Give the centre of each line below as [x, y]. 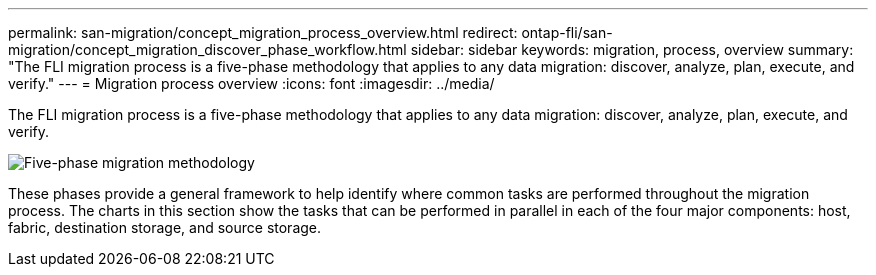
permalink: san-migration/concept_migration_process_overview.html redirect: [263, 32]
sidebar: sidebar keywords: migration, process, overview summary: [632, 49]
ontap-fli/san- [567, 32]
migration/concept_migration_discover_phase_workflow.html [207, 49]
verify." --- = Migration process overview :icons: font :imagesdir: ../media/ [251, 83]
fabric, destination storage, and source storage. [165, 227]
